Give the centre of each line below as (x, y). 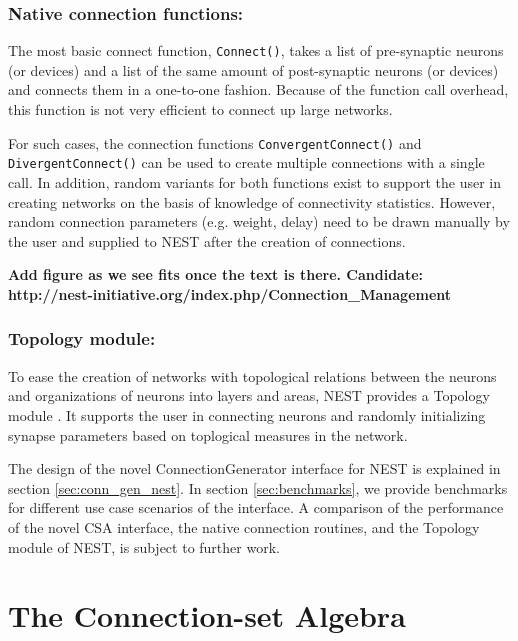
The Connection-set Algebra (207, 615)
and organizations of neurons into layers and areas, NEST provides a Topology (249, 395)
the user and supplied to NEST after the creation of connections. (207, 240)
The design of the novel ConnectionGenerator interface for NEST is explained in (254, 468)
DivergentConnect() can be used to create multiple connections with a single (246, 162)
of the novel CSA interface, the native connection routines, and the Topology (244, 526)
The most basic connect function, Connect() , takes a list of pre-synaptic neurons (256, 50)
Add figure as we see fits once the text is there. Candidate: (216, 274)
